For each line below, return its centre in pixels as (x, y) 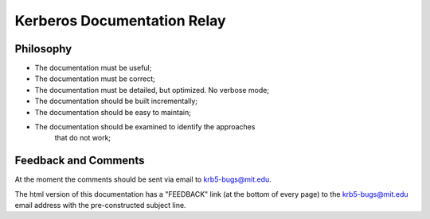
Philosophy (43, 49)
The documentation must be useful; (93, 68)
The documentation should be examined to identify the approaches (145, 127)
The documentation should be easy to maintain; (113, 112)
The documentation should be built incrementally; (116, 101)
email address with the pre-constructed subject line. (100, 206)
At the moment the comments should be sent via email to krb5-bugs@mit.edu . (143, 179)
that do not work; (83, 138)
